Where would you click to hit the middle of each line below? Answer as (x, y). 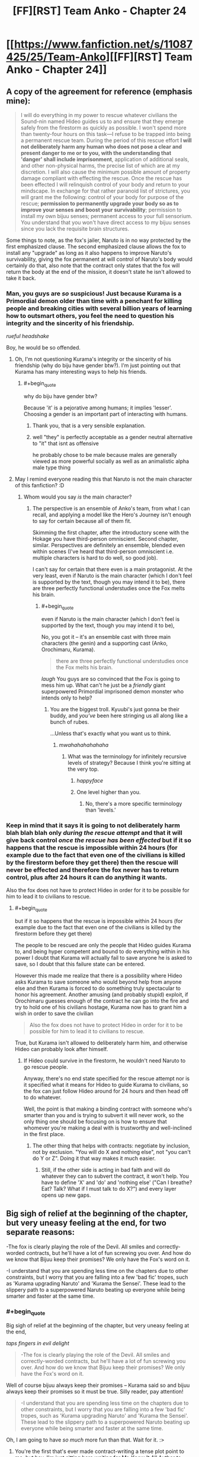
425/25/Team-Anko (56, 57)
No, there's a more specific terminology (134, 803)
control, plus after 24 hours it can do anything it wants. (87, 877)
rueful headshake (28, 336)
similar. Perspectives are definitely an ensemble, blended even (109, 545)
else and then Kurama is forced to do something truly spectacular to (98, 988)
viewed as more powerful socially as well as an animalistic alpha (111, 461)
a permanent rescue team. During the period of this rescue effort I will (106, 140)
